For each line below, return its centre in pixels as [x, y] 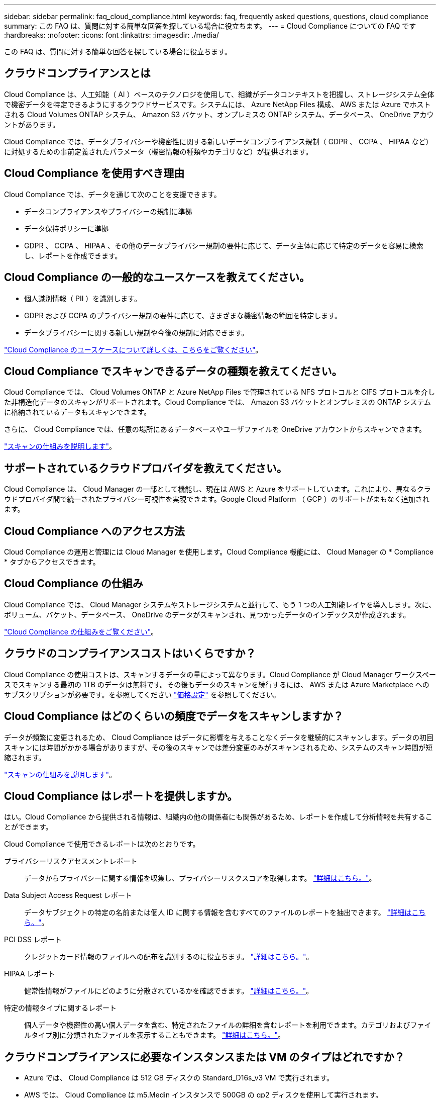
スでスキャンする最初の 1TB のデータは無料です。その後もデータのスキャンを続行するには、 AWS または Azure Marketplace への [217, 684]
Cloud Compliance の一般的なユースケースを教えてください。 [157, 278]
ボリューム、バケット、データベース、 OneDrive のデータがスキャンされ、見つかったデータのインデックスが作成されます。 [207, 614]
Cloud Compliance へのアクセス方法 [94, 531]
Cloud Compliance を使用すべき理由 [94, 173]
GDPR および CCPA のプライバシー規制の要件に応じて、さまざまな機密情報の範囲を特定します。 [183, 315]
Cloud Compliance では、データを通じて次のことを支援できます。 [113, 194]
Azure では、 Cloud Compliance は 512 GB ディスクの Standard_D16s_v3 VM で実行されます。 [179, 1078]
